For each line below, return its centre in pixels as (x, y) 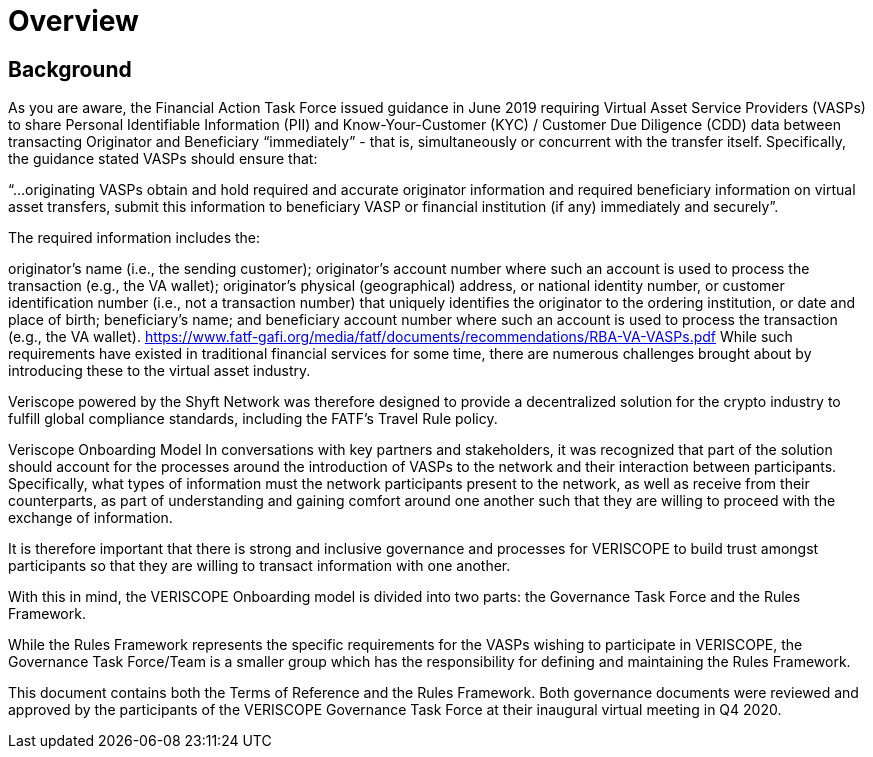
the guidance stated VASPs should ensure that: (163, 159)
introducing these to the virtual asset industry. (159, 371)
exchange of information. (90, 518)
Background (70, 69)
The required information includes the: (134, 238)
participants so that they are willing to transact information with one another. (259, 566)
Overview (73, 21)
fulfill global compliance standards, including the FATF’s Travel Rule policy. (253, 419)
